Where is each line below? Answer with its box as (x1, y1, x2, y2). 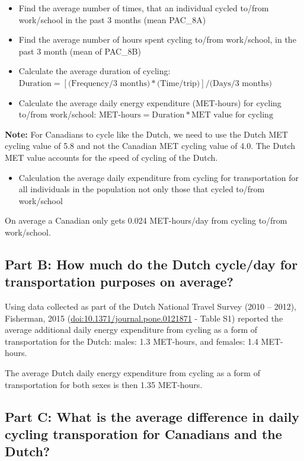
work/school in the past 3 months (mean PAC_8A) (18, 13, 206, 26)
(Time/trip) (156, 79, 200, 88)
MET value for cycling (191, 111, 273, 120)
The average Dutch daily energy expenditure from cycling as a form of (5, 367, 260, 379)
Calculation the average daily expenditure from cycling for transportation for (18, 171, 299, 183)
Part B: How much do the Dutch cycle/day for (5, 255, 298, 273)
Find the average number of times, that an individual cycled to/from (18, 2, 269, 14)
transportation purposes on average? (5, 272, 234, 291)
